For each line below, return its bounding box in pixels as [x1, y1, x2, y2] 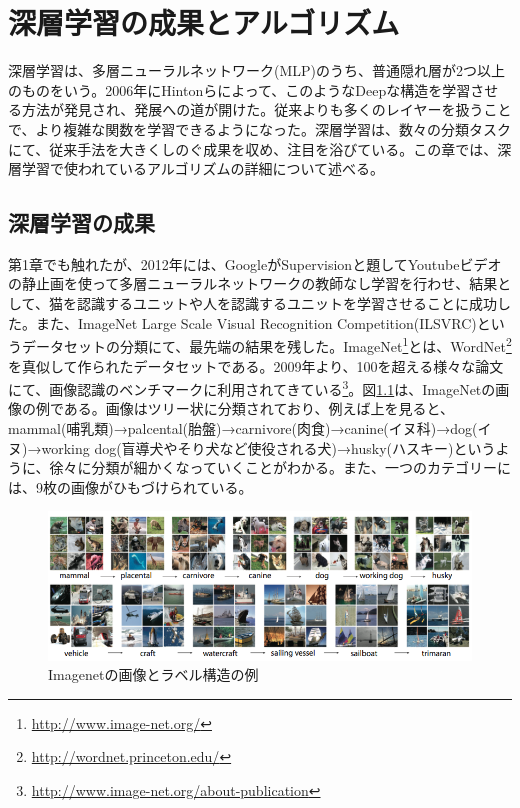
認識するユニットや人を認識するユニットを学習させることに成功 [76, 293, 497, 314]
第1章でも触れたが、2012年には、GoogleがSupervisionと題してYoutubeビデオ [8, 253, 502, 274]
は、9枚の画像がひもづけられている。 [8, 476, 253, 497]
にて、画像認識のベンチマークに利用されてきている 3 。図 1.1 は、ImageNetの [8, 376, 496, 399]
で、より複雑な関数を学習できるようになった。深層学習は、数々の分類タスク [8, 118, 511, 139]
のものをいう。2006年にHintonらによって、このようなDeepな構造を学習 [8, 79, 471, 100]
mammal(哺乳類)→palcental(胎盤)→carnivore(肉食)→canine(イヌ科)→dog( [8, 417, 478, 438]
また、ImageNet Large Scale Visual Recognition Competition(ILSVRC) [35, 312, 477, 333]
